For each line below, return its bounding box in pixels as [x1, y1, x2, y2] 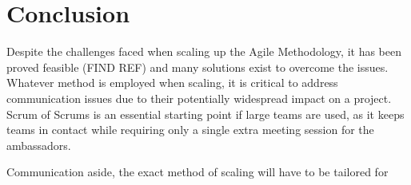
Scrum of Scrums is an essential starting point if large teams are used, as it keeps [6, 105, 405, 122]
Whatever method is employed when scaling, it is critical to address [6, 74, 338, 91]
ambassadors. [6, 136, 71, 153]
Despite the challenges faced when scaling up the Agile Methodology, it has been [6, 43, 401, 60]
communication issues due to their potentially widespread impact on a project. [6, 89, 392, 106]
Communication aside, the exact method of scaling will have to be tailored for [6, 163, 389, 180]
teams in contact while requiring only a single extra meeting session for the [6, 121, 374, 138]
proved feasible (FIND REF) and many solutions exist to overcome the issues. [6, 58, 389, 75]
